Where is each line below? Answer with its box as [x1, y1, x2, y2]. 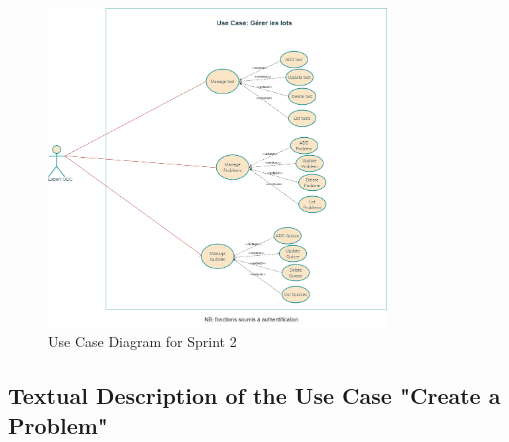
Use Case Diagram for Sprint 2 [48, 331, 237, 352]
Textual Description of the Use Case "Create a [8, 380, 501, 411]
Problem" [8, 409, 108, 440]
